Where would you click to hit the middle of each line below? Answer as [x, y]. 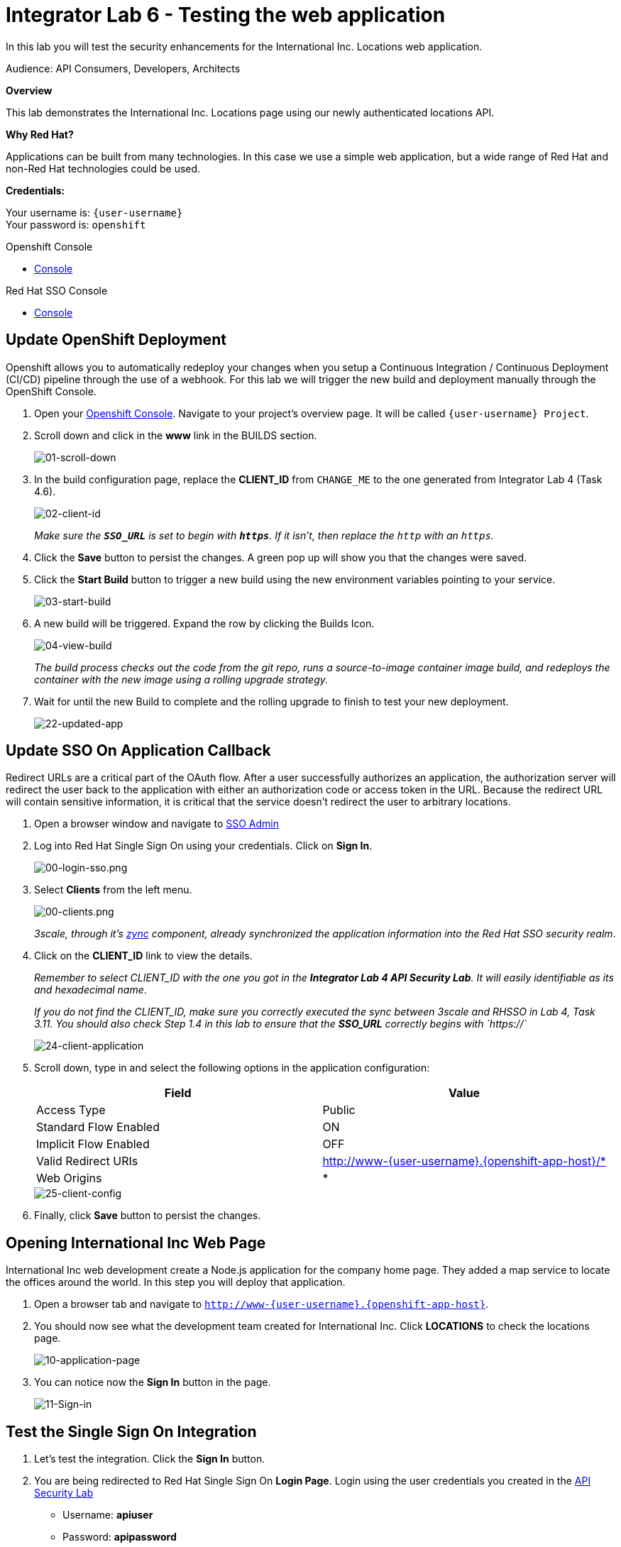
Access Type [71, 1110]
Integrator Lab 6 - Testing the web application [226, 15]
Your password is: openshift [76, 224]
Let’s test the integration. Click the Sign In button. [150, 1459]
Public [339, 1110]
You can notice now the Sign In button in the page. [153, 1382]
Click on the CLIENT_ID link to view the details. [143, 956]
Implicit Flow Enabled [93, 1144]
